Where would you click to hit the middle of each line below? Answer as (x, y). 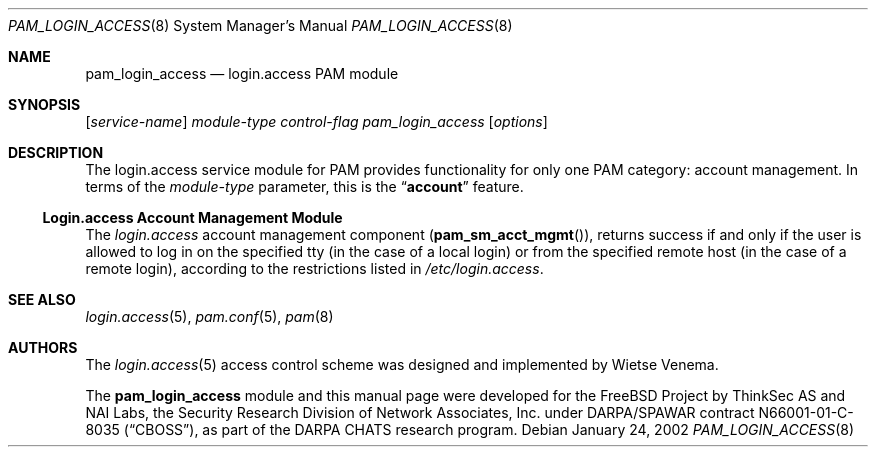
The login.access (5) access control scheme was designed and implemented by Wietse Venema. (402, 364)
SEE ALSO (42, 299)
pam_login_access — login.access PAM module (242, 73)
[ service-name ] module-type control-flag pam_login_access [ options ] (316, 121)
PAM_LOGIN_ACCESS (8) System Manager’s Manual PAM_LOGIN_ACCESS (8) (260, 25)
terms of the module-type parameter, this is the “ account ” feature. (304, 186)
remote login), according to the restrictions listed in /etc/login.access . (314, 268)
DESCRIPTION (56, 152)
